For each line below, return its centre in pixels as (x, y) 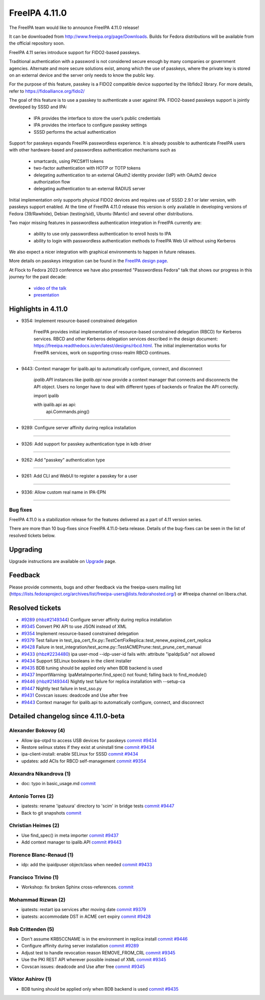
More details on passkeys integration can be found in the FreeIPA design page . (89, 261)
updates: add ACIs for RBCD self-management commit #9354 (84, 761)
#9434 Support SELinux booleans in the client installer (77, 661)
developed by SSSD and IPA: (38, 107)
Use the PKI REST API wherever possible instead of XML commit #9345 (94, 960)
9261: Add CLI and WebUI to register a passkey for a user (79, 476)
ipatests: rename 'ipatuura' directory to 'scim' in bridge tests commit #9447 (98, 806)
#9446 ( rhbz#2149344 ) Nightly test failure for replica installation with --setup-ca (103, 681)
